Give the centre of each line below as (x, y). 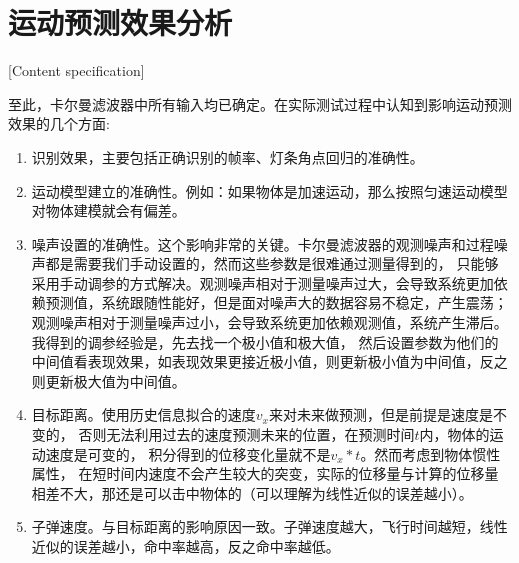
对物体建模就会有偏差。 (108, 210)
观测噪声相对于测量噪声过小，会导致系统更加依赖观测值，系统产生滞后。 (269, 322)
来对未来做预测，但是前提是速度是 (380, 414)
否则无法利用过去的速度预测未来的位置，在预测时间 (246, 434)
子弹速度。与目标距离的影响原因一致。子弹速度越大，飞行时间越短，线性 (269, 526)
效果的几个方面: (59, 123)
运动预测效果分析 (120, 22)
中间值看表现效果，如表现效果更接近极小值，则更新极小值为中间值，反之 (269, 361)
